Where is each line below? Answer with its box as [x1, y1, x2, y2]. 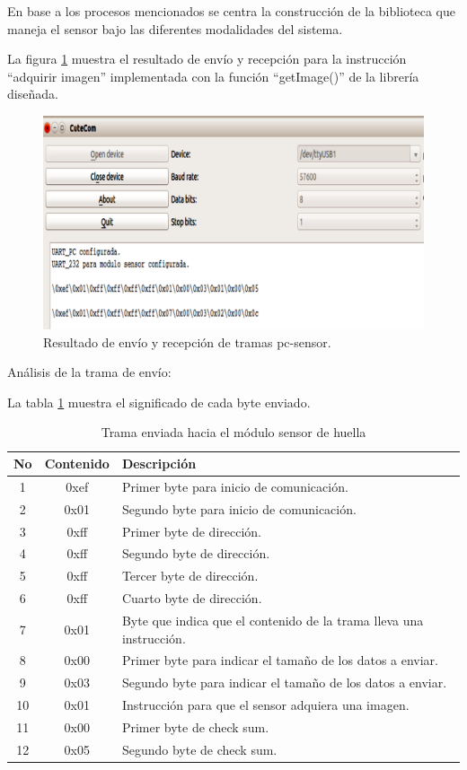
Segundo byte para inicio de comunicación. [121, 499, 357, 518]
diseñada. [7, 84, 58, 103]
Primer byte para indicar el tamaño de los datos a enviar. [121, 651, 438, 669]
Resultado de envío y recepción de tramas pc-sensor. [43, 332, 331, 351]
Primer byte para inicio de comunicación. [121, 477, 348, 495]
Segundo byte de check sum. [121, 739, 278, 758]
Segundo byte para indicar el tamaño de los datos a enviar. [121, 673, 447, 692]
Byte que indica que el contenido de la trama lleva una [121, 610, 424, 629]
